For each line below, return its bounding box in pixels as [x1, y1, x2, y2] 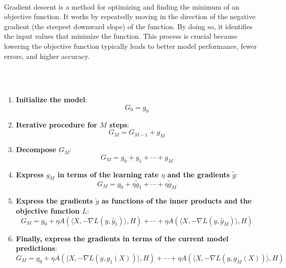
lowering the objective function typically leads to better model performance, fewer [4, 40, 257, 51]
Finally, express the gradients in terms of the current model [16, 233, 229, 243]
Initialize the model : [16, 94, 88, 105]
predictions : [16, 243, 57, 253]
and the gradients [167, 169, 230, 179]
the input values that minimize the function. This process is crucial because [4, 31, 238, 41]
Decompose [16, 144, 56, 155]
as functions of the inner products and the [101, 195, 252, 206]
